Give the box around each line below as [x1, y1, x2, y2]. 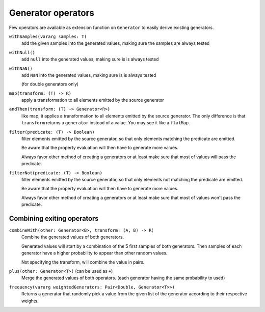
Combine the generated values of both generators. [21, 234, 124, 240]
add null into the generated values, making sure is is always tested [21, 57, 159, 62]
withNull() [9, 50, 35, 55]
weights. [21, 298, 39, 304]
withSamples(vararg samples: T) [9, 33, 87, 39]
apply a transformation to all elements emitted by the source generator [21, 97, 164, 103]
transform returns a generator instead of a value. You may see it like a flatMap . [21, 120, 190, 126]
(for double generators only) [21, 81, 79, 87]
